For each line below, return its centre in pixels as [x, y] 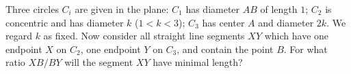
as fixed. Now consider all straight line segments [144, 36]
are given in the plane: [122, 9]
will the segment [99, 62]
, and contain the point [225, 49]
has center [223, 22]
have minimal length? [198, 62]
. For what [305, 49]
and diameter [286, 22]
